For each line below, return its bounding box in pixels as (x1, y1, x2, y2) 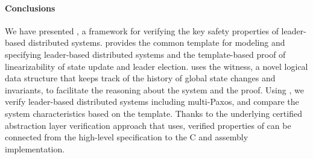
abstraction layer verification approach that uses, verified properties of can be (5, 119, 291, 131)
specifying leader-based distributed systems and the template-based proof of (5, 48, 286, 60)
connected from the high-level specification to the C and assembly (5, 131, 248, 143)
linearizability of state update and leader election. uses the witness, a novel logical (5, 60, 308, 72)
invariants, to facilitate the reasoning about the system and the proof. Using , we (5, 83, 304, 96)
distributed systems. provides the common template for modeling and (28, 36, 285, 49)
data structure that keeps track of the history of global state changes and (5, 72, 276, 84)
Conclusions (5, 1, 55, 14)
